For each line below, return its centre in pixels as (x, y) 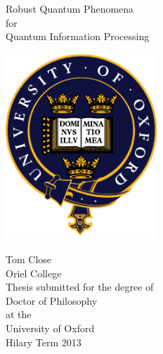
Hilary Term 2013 (44, 342)
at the (19, 314)
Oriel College (34, 273)
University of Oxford (50, 328)
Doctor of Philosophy (52, 300)
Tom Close (29, 259)
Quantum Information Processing (78, 36)
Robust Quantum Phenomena (70, 8)
